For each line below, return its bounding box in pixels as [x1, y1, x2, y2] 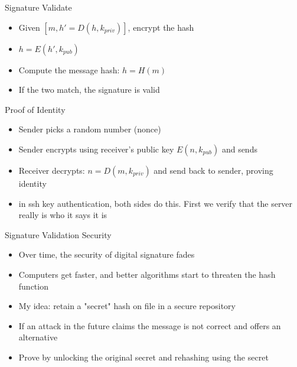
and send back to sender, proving [154, 164, 273, 176]
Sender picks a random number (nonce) [18, 123, 161, 135]
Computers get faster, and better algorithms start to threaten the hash [18, 268, 276, 280]
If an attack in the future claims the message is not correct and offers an [18, 319, 281, 332]
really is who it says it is [18, 209, 107, 221]
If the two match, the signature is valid [18, 83, 160, 96]
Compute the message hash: [18, 63, 120, 76]
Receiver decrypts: [18, 164, 85, 176]
